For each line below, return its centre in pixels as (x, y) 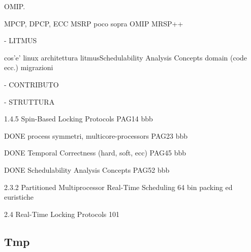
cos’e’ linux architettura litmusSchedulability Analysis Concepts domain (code (126, 57)
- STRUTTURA (29, 101)
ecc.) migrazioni (29, 67)
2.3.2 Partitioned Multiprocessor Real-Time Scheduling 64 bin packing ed (118, 187)
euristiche (19, 197)
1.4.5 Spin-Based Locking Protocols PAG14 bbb (79, 119)
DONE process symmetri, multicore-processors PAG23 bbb (96, 135)
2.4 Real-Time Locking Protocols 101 (62, 214)
